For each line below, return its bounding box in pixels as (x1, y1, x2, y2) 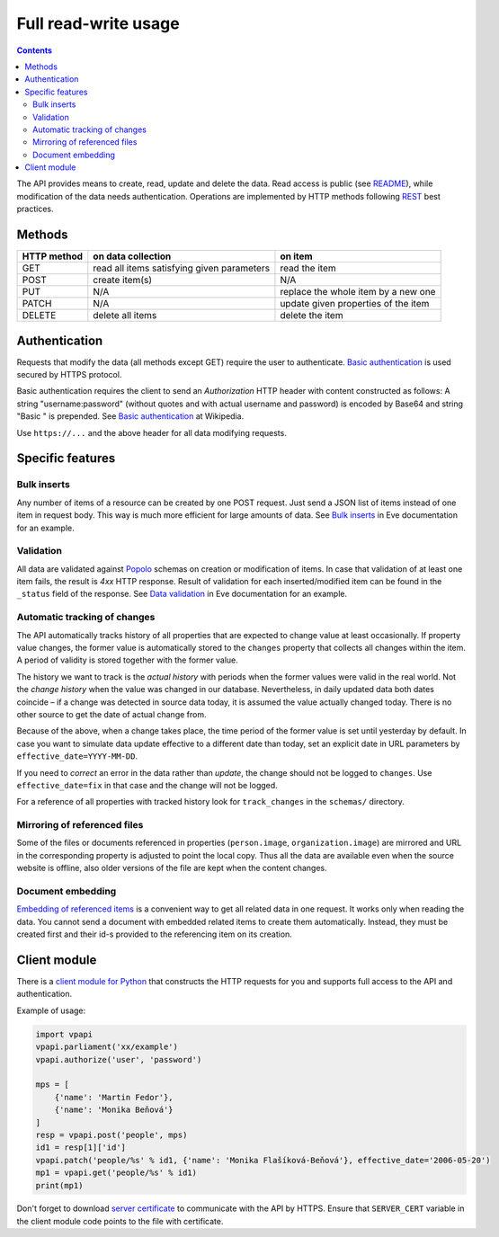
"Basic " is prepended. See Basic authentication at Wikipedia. (16, 411, 245, 422)
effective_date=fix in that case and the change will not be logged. (16, 779, 278, 790)
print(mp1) (35, 1180, 84, 1190)
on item (280, 250, 314, 263)
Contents (16, 45, 53, 56)
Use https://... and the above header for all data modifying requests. (16, 427, 287, 438)
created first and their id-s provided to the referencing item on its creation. (16, 929, 292, 939)
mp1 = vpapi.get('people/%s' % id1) (35, 1168, 198, 1178)
